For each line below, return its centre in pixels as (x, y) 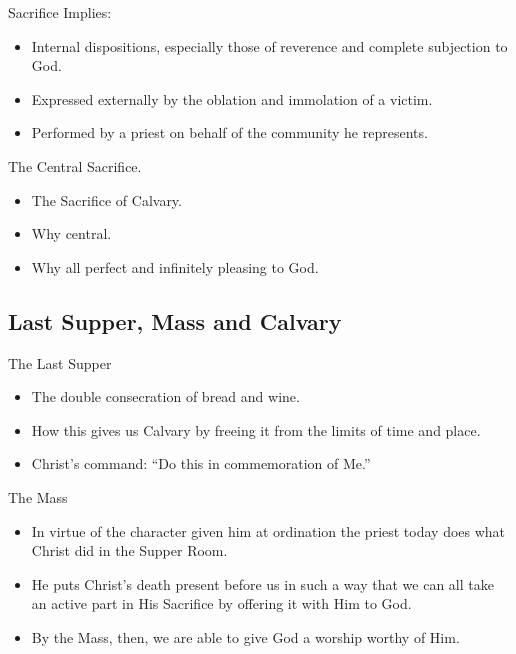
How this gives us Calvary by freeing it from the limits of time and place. (256, 429)
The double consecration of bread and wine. (165, 396)
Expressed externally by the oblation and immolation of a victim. (232, 98)
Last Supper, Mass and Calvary (175, 320)
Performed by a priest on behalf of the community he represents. (229, 132)
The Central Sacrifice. (75, 165)
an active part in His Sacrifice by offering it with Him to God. (221, 603)
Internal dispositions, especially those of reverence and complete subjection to (269, 45)
